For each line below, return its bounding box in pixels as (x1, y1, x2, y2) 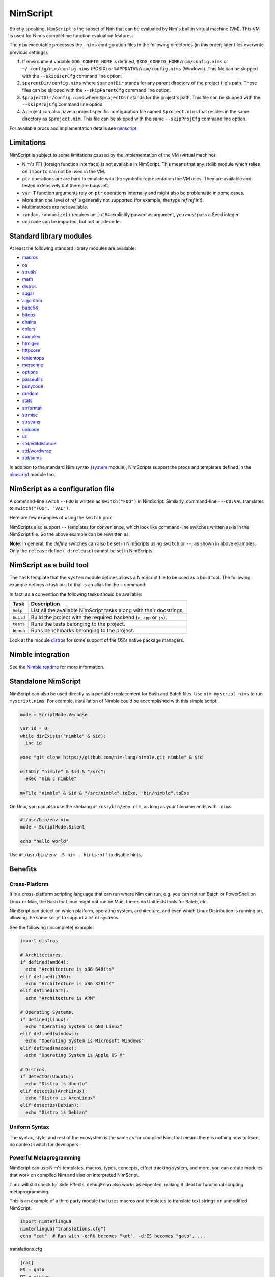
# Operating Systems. (20, 1009, 74, 1015)
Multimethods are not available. (22, 204, 89, 210)
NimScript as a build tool (9, 561, 89, 570)
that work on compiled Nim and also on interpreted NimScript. (9, 1172, 140, 1178)
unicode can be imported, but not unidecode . (22, 219, 121, 225)
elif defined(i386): (20, 974, 71, 979)
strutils (22, 269, 37, 275)
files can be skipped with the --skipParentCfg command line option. (22, 87, 171, 93)
